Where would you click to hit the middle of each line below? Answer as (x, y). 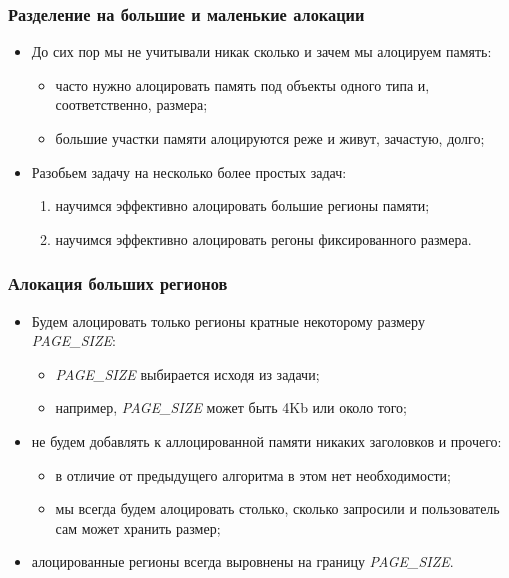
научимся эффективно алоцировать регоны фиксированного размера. (263, 238)
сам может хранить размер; (138, 527)
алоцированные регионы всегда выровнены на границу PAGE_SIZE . (242, 561)
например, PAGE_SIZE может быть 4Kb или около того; (231, 407)
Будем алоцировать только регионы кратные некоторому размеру (228, 320)
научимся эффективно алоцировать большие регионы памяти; (242, 205)
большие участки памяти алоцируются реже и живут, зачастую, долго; (270, 138)
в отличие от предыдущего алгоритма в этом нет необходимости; (253, 474)
